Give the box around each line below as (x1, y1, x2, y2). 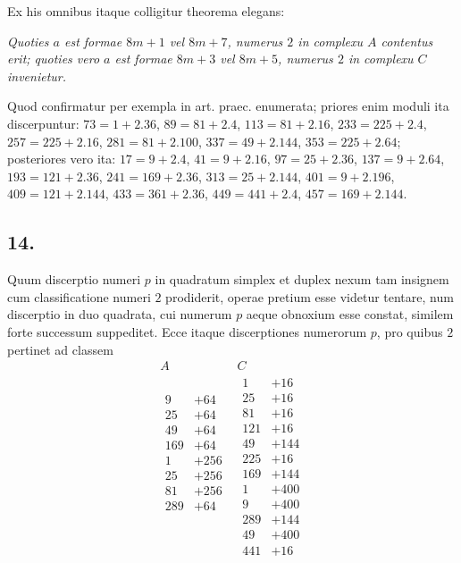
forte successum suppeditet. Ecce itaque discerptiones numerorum (7, 322, 367, 340)
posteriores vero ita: (7, 149, 116, 168)
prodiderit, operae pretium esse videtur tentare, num (165, 287, 454, 306)
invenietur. (7, 66, 67, 85)
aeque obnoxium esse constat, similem (246, 305, 454, 324)
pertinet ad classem (7, 340, 113, 358)
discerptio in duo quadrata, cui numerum (7, 305, 232, 324)
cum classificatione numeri (7, 287, 151, 306)
